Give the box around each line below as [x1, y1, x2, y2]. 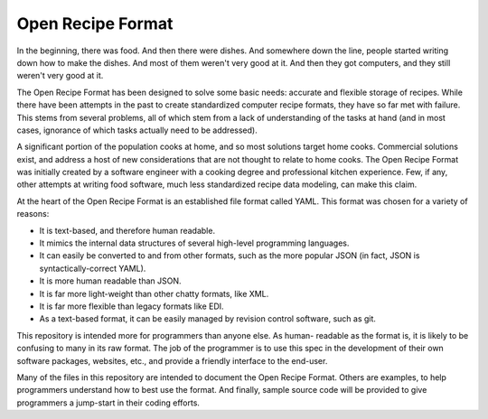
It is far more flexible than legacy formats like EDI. [39, 301, 225, 312]
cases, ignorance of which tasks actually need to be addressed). [16, 125, 258, 135]
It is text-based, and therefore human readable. [39, 225, 216, 236]
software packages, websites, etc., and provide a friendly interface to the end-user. [16, 355, 328, 366]
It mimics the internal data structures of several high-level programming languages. [39, 237, 350, 248]
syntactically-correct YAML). [39, 263, 146, 274]
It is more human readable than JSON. [39, 275, 182, 286]
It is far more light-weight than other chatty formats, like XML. [39, 288, 269, 299]
